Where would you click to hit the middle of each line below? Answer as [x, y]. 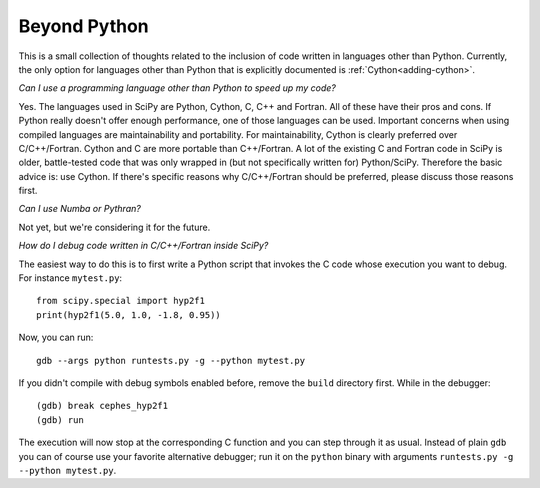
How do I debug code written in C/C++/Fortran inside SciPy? [143, 246]
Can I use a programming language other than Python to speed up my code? [177, 88]
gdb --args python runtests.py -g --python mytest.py [170, 360]
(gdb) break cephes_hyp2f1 [102, 406]
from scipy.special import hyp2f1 [120, 301]
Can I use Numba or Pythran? [80, 209]
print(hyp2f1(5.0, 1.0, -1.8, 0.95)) [129, 314]
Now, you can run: [56, 337]
